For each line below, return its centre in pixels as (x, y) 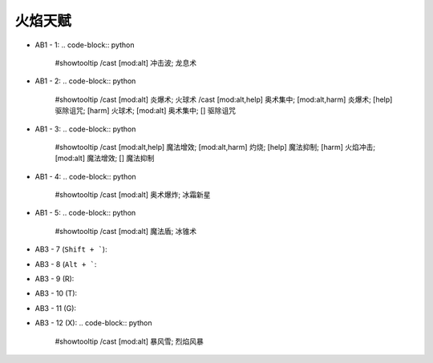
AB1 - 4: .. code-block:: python (85, 176)
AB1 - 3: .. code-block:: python (85, 129)
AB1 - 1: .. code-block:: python (85, 45)
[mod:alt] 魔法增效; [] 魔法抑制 (105, 158)
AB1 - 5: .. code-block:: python (85, 213)
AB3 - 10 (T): (56, 293)
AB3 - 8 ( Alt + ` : (66, 264)
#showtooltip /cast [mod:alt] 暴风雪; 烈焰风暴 (129, 341)
